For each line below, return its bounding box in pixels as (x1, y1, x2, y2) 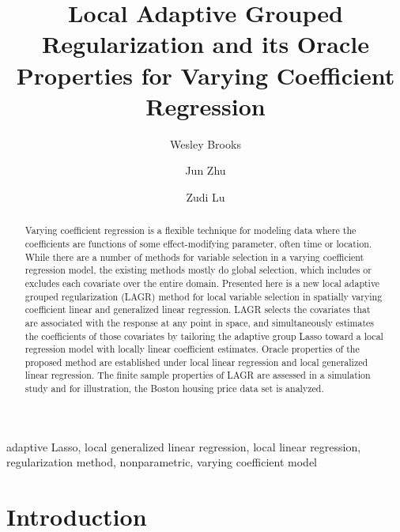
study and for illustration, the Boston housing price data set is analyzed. (25, 382, 324, 395)
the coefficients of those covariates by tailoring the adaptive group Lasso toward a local (25, 329, 383, 342)
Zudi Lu (186, 188, 225, 205)
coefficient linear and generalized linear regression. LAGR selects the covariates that (25, 303, 371, 316)
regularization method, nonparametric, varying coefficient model (6, 454, 317, 470)
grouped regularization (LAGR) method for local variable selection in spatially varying (25, 289, 383, 303)
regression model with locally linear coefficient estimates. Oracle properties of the (25, 342, 360, 356)
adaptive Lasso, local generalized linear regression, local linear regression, (6, 438, 361, 455)
